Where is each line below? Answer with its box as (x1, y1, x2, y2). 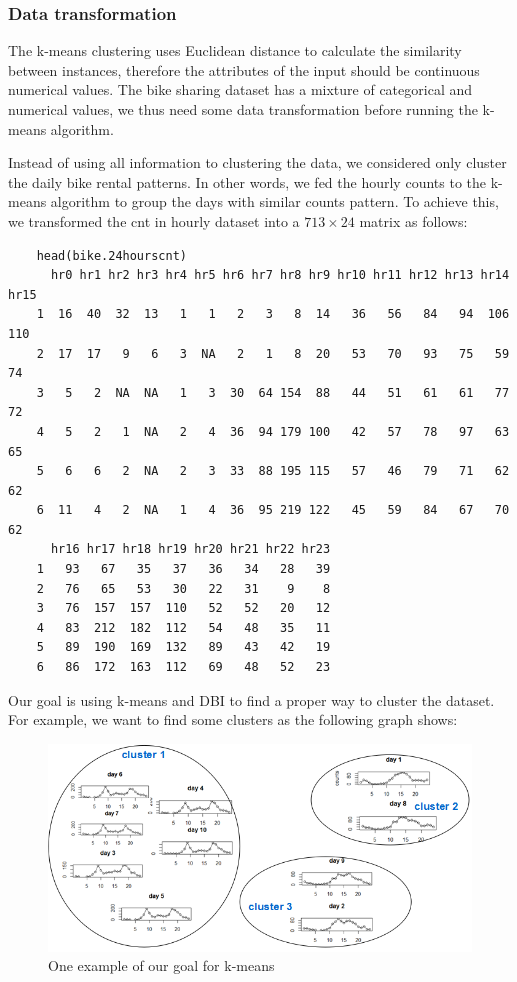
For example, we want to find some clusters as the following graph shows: (8, 709, 458, 730)
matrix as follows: (359, 210, 468, 231)
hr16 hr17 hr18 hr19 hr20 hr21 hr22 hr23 (50, 542, 331, 557)
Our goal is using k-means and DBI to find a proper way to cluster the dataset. (8, 689, 495, 710)
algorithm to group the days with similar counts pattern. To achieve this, (50, 191, 499, 212)
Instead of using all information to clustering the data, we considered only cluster (8, 152, 507, 173)
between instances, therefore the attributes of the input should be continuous (8, 59, 480, 80)
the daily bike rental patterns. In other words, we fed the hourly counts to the (8, 171, 486, 192)
